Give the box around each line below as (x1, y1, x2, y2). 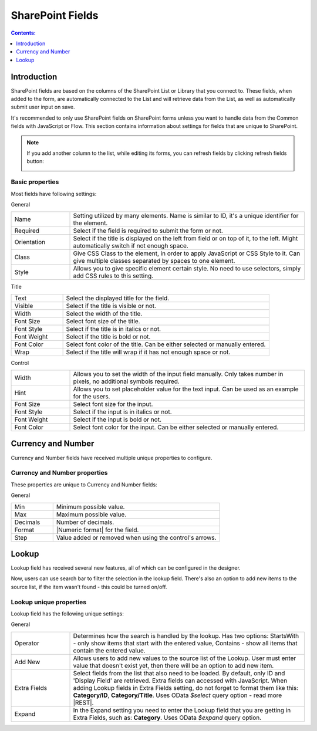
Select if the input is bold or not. (73, 415, 161, 424)
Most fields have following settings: (11, 190, 97, 197)
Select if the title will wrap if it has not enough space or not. (66, 348, 231, 356)
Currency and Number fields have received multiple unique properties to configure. (11, 454, 213, 461)
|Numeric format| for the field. (56, 526, 139, 534)
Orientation (14, 238, 46, 246)
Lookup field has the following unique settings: (11, 610, 124, 617)
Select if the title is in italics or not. (66, 324, 161, 333)
